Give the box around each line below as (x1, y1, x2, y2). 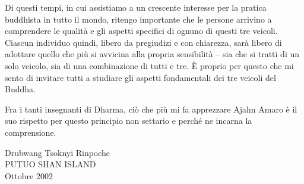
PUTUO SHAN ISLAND (5, 158, 96, 170)
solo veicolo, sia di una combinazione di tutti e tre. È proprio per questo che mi (5, 59, 294, 71)
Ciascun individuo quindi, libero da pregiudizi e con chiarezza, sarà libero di (5, 36, 282, 48)
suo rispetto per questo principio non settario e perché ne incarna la (5, 114, 252, 127)
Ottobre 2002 (5, 169, 53, 182)
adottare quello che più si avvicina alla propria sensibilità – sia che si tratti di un (5, 48, 300, 60)
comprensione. (5, 126, 56, 138)
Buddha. (5, 83, 36, 95)
